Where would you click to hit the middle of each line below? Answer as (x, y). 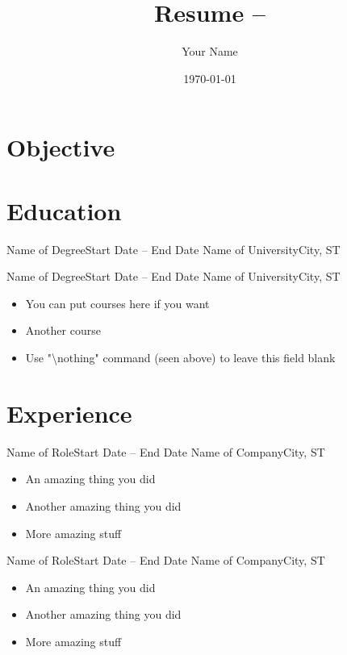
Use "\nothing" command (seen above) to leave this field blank (180, 357)
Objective (61, 147)
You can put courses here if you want (117, 303)
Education (64, 210)
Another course (63, 330)
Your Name (210, 51)
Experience (69, 413)
